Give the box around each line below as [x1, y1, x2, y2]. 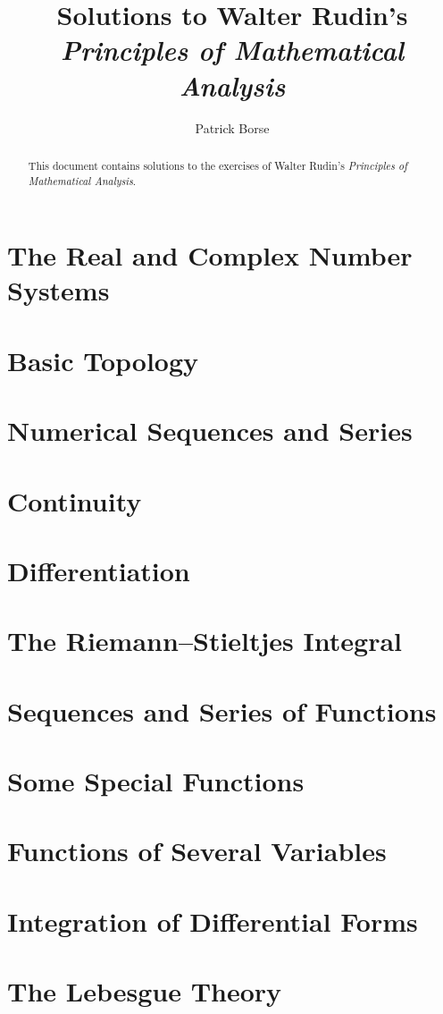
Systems [7, 272, 110, 308]
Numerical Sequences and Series [7, 412, 413, 449]
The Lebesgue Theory [7, 973, 282, 1010]
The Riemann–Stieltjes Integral [7, 622, 402, 659]
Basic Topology [7, 342, 199, 378]
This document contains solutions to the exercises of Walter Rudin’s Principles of [28, 157, 407, 173]
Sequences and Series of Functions [7, 692, 437, 729]
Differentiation [7, 552, 190, 588]
